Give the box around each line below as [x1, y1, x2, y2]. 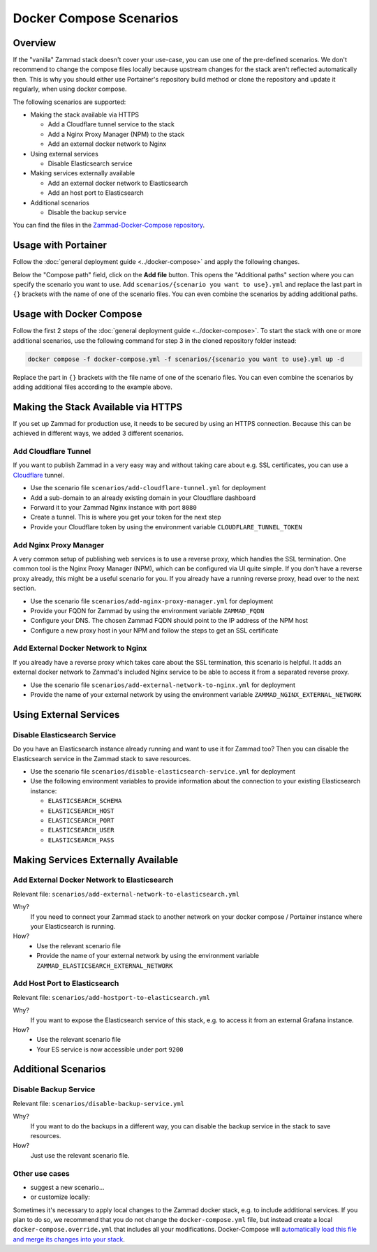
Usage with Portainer [13, 240, 108, 251]
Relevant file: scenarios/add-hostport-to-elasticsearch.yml [13, 993, 211, 1001]
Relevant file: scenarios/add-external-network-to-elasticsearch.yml [13, 890, 240, 898]
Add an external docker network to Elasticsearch [47, 179, 188, 187]
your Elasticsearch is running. [30, 922, 116, 931]
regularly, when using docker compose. [13, 84, 127, 94]
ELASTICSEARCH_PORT [47, 816, 114, 824]
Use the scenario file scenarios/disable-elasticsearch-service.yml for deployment [30, 767, 296, 775]
